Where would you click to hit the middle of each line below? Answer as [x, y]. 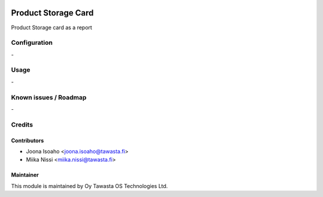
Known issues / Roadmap [49, 97]
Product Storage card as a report [52, 27]
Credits [22, 124]
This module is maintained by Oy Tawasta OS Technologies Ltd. [89, 186]
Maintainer [25, 175]
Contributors [28, 140]
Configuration [32, 43]
